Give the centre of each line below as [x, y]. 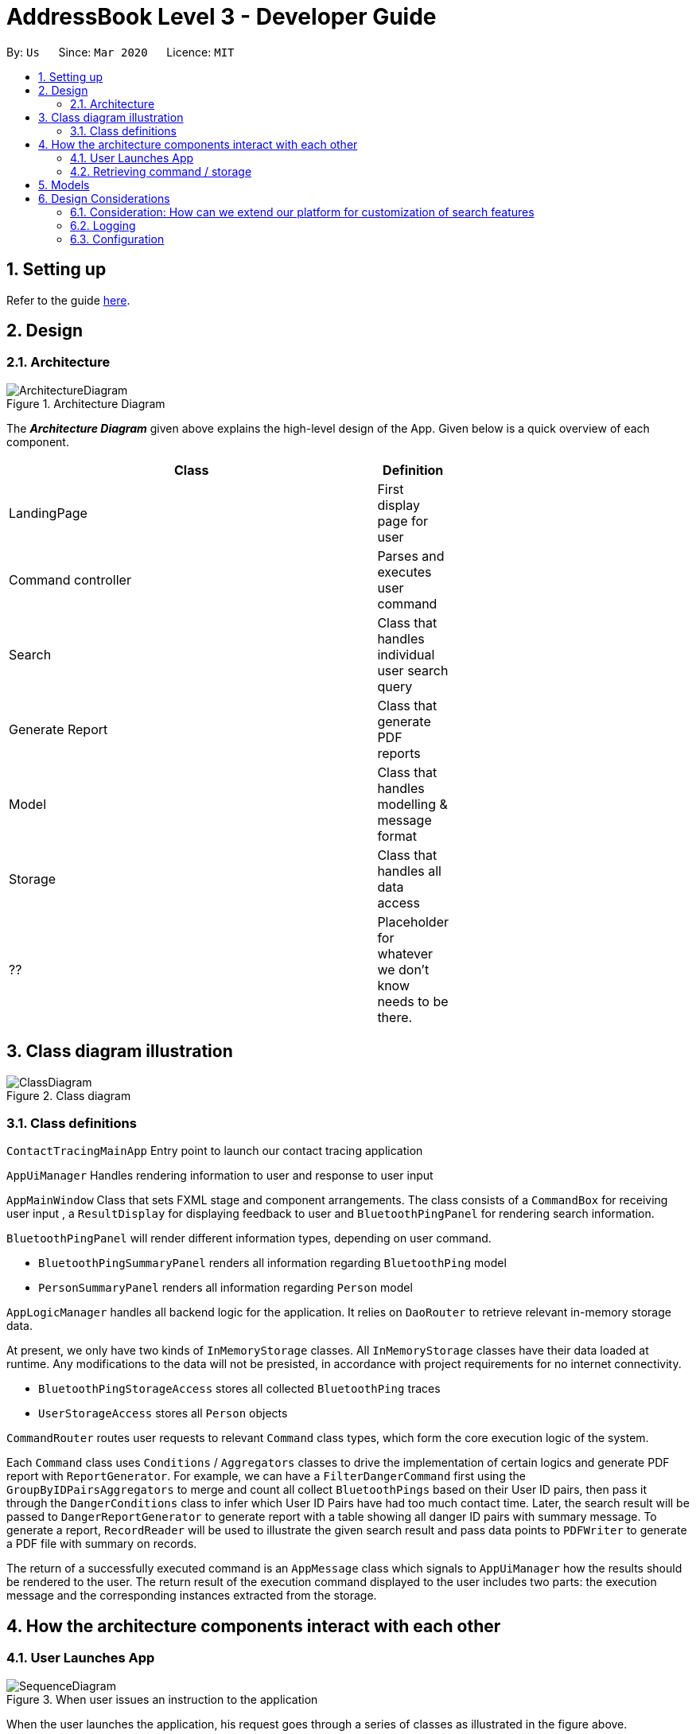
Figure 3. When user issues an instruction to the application [162, 1699]
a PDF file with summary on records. [102, 1544]
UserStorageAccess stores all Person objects [163, 1413]
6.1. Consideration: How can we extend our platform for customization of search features [302, 212]
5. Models [64, 185]
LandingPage [48, 513]
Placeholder [413, 921]
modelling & [412, 804]
